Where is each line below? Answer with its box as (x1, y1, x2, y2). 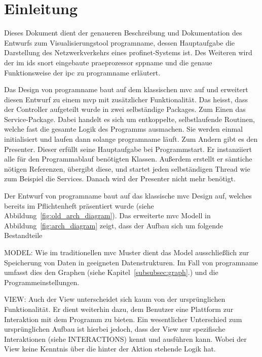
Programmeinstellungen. (4, 276, 80, 287)
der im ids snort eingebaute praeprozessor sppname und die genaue (4, 57, 212, 67)
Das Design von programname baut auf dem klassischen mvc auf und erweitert (4, 84, 248, 95)
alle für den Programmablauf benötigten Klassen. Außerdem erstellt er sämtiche (4, 153, 252, 164)
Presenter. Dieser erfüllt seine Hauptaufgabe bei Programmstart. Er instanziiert (4, 143, 252, 154)
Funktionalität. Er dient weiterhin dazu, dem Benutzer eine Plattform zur (4, 303, 234, 314)
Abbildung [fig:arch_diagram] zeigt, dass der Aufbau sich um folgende (4, 220, 223, 230)
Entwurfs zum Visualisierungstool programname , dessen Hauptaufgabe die (4, 37, 235, 48)
